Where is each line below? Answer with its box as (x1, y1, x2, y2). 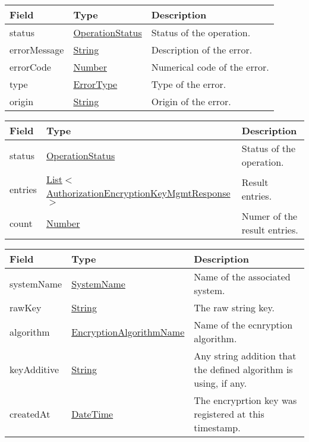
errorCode (10, 60, 51, 74)
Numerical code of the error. (151, 60, 269, 74)
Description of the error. (151, 43, 253, 56)
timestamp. (194, 421, 241, 434)
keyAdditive (10, 362, 59, 376)
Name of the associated (194, 270, 291, 283)
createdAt (10, 407, 51, 421)
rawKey (10, 301, 42, 314)
